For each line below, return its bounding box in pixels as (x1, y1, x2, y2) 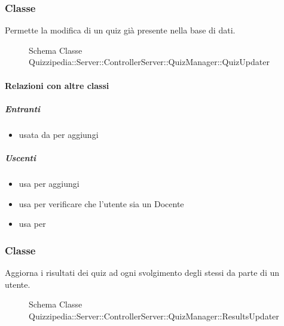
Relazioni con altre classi (5, 79, 109, 91)
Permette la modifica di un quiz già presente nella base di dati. (5, 24, 236, 36)
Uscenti (5, 151, 36, 164)
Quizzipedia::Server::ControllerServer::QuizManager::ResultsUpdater (29, 309, 279, 322)
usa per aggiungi (19, 177, 80, 189)
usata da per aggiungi (19, 128, 99, 140)
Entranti (5, 102, 41, 115)
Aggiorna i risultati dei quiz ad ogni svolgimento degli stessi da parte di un (5, 266, 280, 278)
